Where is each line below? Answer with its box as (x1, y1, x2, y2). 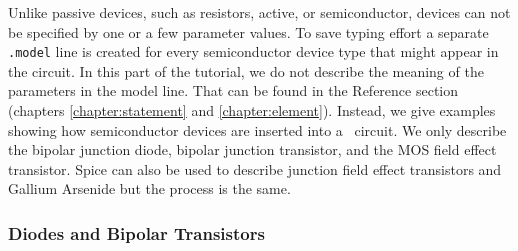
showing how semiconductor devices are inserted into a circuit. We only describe (8, 119, 507, 140)
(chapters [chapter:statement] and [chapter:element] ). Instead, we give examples (8, 100, 496, 121)
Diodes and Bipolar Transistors (8, 220, 265, 245)
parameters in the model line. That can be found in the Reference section (8, 80, 459, 101)
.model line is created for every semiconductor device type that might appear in (8, 41, 499, 62)
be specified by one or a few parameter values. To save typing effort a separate (8, 21, 489, 42)
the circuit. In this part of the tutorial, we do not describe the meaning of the (8, 60, 484, 81)
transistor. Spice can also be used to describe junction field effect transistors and (8, 158, 502, 179)
